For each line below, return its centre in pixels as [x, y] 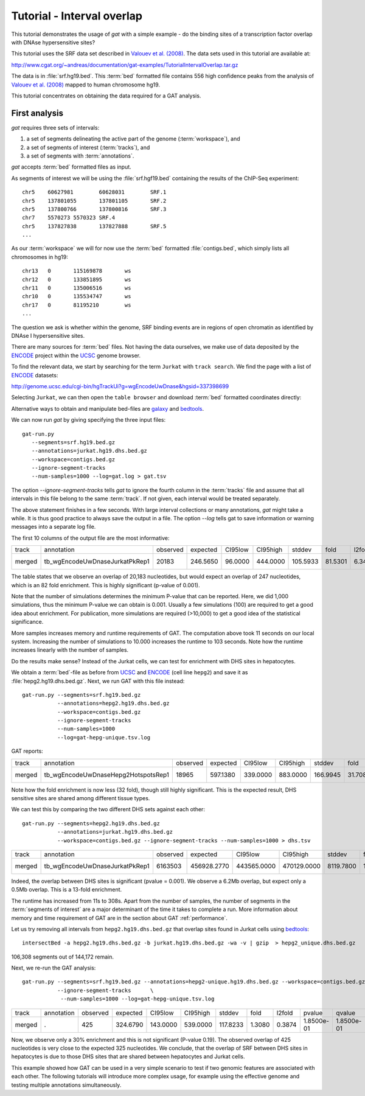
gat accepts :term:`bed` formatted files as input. [71, 167]
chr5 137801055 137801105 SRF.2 [94, 201]
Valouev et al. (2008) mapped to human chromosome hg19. [86, 85]
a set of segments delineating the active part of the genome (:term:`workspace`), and [133, 139]
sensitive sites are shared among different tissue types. [81, 798]
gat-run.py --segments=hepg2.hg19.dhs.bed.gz [91, 823]
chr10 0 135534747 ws [77, 296]
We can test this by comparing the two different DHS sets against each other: [108, 809]
